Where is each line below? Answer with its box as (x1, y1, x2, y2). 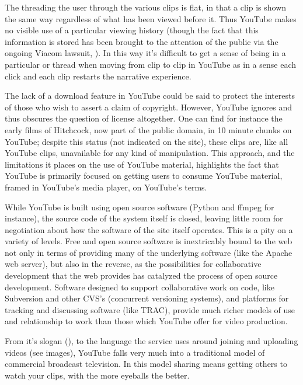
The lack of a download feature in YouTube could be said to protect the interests (5, 89, 295, 102)
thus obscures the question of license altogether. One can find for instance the (5, 112, 283, 124)
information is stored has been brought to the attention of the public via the (5, 35, 278, 47)
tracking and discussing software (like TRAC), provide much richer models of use (5, 303, 295, 315)
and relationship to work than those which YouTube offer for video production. (5, 315, 288, 327)
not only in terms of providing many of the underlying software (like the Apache (5, 246, 292, 258)
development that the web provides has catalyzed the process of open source (5, 269, 278, 282)
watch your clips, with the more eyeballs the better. (5, 369, 190, 381)
